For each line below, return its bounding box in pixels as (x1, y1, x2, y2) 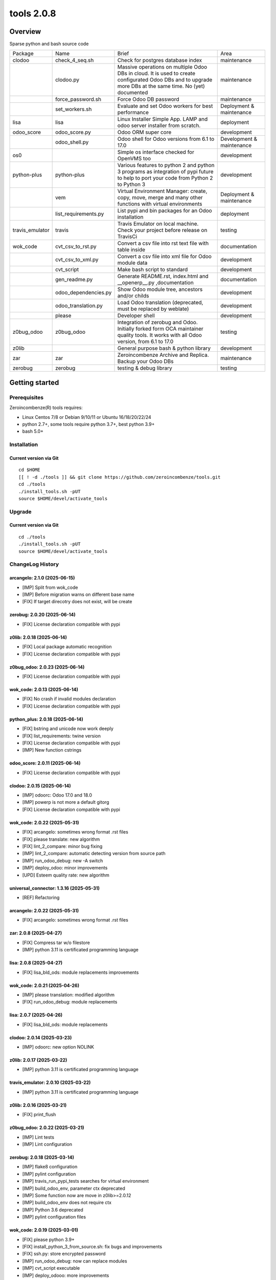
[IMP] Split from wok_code (22, 584, 78, 590)
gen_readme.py (55, 276, 93, 283)
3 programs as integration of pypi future (117, 168, 214, 175)
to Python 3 (117, 181, 146, 188)
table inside (117, 246, 146, 253)
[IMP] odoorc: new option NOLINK (22, 1044, 95, 1050)
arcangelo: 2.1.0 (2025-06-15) (9, 575, 75, 581)
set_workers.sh (55, 105, 92, 113)
